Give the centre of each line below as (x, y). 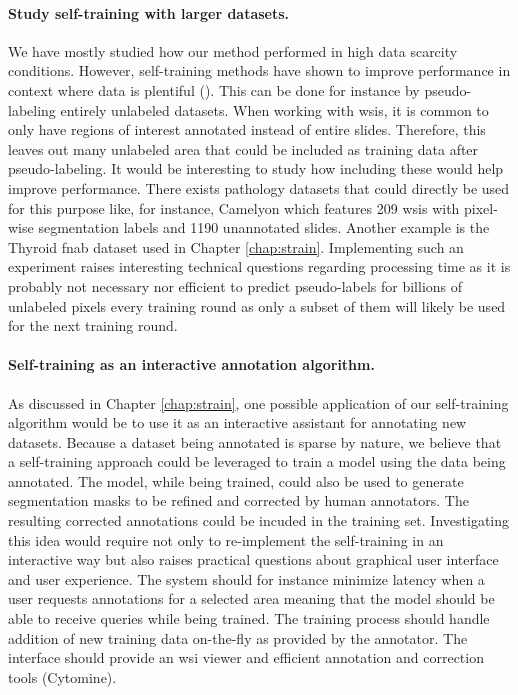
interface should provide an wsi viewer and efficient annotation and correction (246, 657)
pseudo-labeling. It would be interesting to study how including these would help (256, 168)
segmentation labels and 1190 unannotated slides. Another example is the (264, 227)
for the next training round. (93, 325)
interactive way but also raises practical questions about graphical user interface (253, 559)
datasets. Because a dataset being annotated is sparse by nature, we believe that (255, 441)
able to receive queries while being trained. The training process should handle (249, 618)
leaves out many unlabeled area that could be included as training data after (243, 148)
